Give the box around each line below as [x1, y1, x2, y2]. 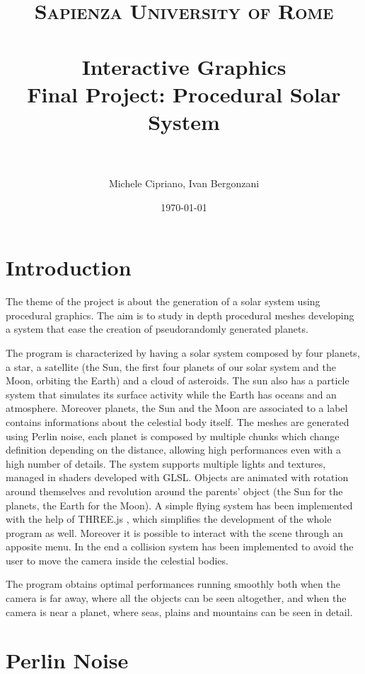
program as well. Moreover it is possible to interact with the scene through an [6, 525, 343, 540]
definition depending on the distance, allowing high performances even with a [6, 442, 341, 457]
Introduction [6, 253, 132, 282]
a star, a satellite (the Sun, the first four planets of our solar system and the [6, 359, 337, 374]
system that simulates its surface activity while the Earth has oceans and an [6, 386, 337, 401]
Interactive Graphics [81, 52, 286, 81]
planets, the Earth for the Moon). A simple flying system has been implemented [6, 497, 353, 512]
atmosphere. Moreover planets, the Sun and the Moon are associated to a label [6, 401, 348, 415]
